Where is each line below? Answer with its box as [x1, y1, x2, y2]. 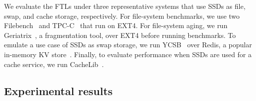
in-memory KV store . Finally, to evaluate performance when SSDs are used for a [4, 49, 252, 59]
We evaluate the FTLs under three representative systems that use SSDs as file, [4, 1, 246, 11]
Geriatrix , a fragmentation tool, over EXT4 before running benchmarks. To [4, 30, 236, 40]
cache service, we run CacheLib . [4, 59, 104, 69]
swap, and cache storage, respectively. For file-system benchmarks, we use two [4, 10, 240, 21]
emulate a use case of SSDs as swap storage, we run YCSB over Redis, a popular [4, 39, 252, 50]
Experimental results [4, 83, 113, 98]
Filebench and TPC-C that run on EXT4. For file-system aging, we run [4, 20, 228, 31]
